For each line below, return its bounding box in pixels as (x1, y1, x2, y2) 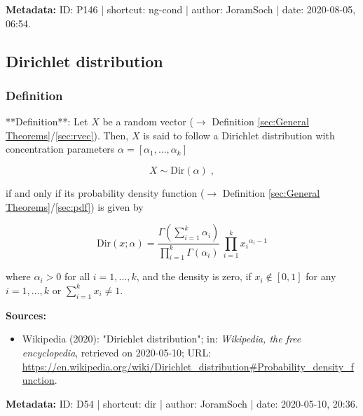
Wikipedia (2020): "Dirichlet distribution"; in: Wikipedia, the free (22, 331, 301, 346)
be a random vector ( (102, 114, 193, 129)
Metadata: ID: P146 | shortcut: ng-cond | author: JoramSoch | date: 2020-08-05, (6, 2, 356, 16)
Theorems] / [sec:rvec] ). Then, (6, 127, 129, 142)
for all (64, 269, 90, 284)
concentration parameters (6, 141, 115, 156)
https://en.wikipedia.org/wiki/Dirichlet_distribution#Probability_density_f (22, 359, 354, 373)
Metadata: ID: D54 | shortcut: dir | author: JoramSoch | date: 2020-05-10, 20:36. (6, 396, 358, 410)
